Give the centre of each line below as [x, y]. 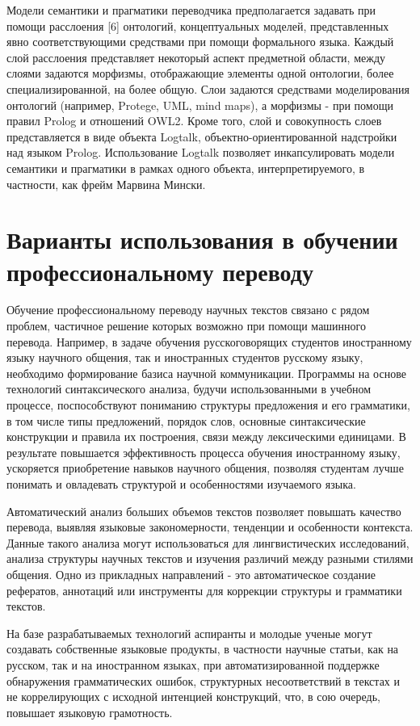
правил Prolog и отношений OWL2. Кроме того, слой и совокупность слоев [194, 121]
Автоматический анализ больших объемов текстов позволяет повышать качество [204, 511]
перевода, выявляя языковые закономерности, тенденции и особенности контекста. [210, 527]
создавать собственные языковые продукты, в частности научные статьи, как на [203, 649]
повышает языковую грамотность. [90, 712]
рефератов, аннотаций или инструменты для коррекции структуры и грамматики [204, 590]
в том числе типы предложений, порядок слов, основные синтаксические [186, 420]
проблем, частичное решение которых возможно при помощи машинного [186, 326]
